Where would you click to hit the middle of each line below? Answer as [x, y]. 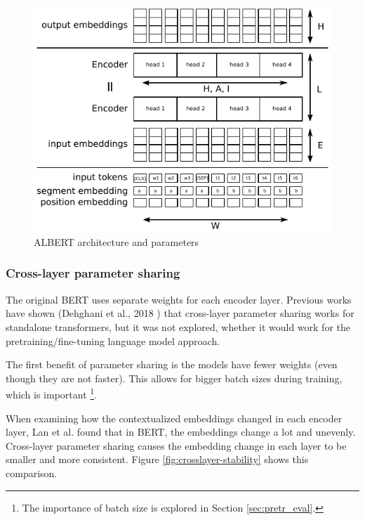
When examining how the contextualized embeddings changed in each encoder [174, 418]
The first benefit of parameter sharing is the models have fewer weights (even [172, 364]
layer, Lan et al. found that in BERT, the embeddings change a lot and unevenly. [181, 432]
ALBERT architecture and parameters [117, 241]
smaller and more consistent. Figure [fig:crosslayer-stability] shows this [157, 459]
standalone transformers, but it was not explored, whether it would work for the [178, 326]
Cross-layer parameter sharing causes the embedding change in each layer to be [176, 445]
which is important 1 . [52, 393]
